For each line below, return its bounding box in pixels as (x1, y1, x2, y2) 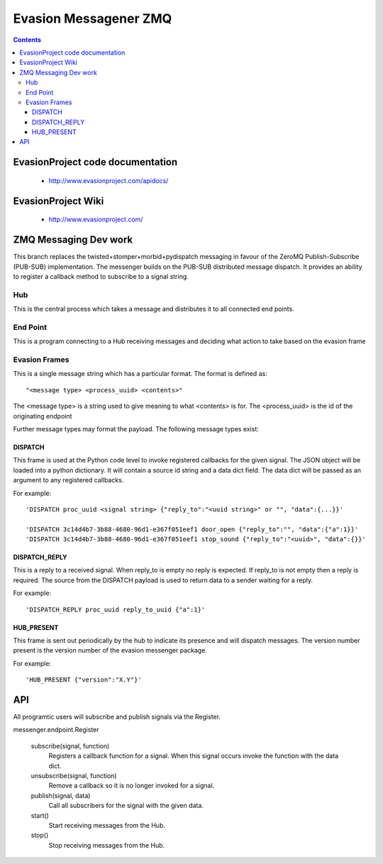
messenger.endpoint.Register (13, 726, 99, 734)
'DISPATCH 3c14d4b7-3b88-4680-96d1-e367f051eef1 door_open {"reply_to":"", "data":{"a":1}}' (26, 525, 359, 533)
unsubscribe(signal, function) (30, 772, 117, 780)
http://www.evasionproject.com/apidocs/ (48, 176, 169, 184)
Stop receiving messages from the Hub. (48, 841, 165, 849)
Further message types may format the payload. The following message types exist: (13, 424, 259, 433)
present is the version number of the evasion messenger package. (13, 646, 207, 655)
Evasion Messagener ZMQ (13, 11, 172, 26)
